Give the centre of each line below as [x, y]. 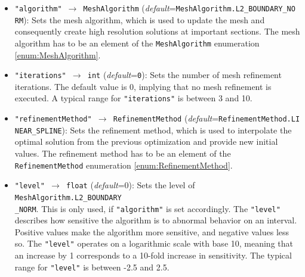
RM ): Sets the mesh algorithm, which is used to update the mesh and [140, 19]
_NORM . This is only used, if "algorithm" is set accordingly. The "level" [147, 208]
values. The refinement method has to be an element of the [123, 153]
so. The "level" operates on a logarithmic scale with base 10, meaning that [154, 243]
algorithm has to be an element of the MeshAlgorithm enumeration [137, 43]
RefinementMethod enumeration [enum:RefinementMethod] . [124, 165]
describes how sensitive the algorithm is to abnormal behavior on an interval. [156, 220]
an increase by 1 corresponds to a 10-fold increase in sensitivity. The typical [153, 255]
